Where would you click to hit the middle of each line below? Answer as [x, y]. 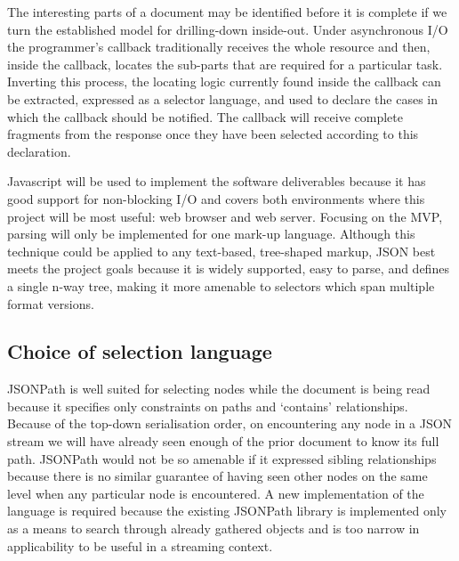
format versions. [51, 303]
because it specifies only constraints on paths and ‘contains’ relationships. [208, 406]
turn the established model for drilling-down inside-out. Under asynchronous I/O [228, 29]
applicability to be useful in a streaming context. [140, 545]
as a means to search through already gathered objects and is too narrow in [213, 528]
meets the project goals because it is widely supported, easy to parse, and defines [228, 268]
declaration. [39, 151]
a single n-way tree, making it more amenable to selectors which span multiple [221, 285]
